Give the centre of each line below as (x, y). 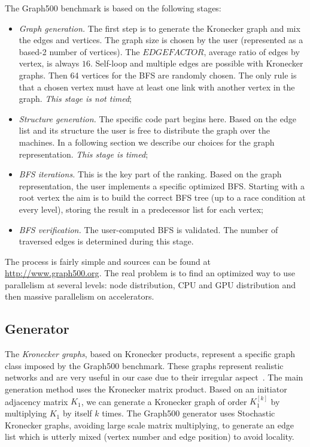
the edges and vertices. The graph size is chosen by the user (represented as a (161, 40)
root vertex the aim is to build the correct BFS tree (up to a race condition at (162, 197)
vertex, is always (49, 63)
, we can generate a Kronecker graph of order (164, 401)
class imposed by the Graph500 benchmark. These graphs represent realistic (144, 365)
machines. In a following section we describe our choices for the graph (147, 142)
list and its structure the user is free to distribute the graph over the (144, 130)
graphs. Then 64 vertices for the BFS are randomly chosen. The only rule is (158, 75)
